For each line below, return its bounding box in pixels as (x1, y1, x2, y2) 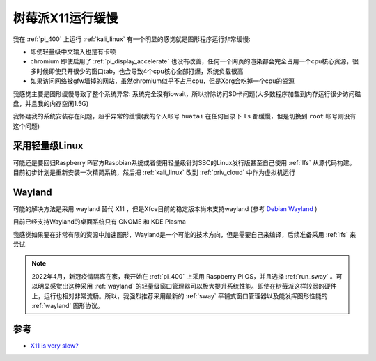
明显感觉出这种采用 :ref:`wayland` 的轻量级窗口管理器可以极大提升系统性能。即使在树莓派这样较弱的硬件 (37, 282, 337, 291)
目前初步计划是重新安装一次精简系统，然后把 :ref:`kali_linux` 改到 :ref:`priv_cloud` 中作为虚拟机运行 (13, 168, 296, 176)
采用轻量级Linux (13, 140, 84, 152)
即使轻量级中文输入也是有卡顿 (30, 47, 116, 56)
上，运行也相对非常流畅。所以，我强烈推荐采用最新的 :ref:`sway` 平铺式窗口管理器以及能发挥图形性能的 (31, 291, 328, 300)
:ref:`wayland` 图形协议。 (31, 302, 104, 309)
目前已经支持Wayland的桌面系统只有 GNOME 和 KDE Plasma (13, 217, 186, 226)
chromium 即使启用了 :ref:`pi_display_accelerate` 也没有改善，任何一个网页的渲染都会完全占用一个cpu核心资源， (30, 57, 353, 66)
